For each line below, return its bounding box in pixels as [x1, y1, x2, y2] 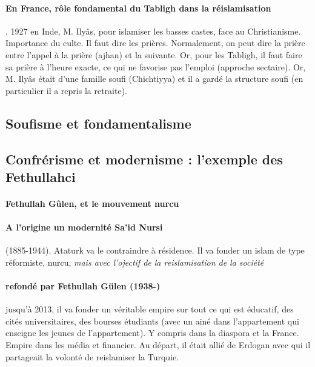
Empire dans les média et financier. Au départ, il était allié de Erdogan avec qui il [5, 338, 311, 351]
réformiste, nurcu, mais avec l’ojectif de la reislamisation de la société [5, 255, 264, 268]
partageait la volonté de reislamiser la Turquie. [5, 350, 179, 363]
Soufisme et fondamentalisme [5, 113, 191, 132]
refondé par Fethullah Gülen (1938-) [5, 280, 161, 292]
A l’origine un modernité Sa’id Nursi [5, 221, 163, 234]
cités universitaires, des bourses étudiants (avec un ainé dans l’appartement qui [5, 314, 299, 327]
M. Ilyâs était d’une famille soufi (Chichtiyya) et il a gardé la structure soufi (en [5, 72, 303, 85]
